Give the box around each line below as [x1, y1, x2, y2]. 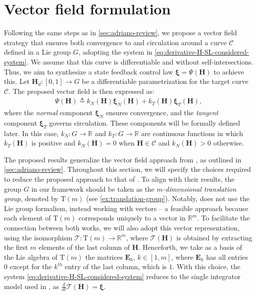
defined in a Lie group [4, 47, 71, 57]
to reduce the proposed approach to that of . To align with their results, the [4, 174, 235, 184]
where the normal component [4, 107, 93, 118]
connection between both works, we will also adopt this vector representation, [4, 222, 240, 233]
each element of [4, 213, 51, 223]
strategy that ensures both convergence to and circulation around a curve [4, 37, 227, 47]
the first [4, 242, 28, 252]
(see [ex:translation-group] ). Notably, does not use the [86, 193, 250, 204]
